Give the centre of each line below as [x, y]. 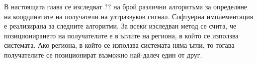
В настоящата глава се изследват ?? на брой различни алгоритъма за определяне [126, 6]
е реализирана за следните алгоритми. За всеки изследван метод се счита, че [120, 26]
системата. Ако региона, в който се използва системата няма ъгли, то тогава [119, 45]
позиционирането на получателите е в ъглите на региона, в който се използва [121, 35]
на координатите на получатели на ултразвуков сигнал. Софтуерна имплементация [129, 16]
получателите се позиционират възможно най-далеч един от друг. [103, 54]
